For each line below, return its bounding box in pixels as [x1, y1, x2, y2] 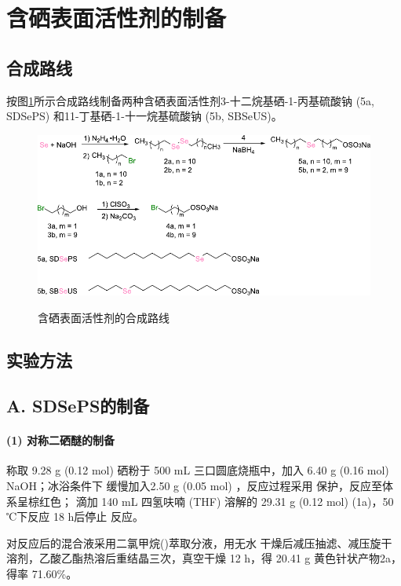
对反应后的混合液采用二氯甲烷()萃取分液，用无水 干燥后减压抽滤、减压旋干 [6, 534, 392, 551]
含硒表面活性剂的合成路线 [38, 309, 170, 325]
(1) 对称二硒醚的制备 [6, 432, 115, 449]
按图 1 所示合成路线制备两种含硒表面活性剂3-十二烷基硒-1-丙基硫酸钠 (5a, [6, 92, 374, 108]
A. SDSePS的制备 [6, 394, 150, 418]
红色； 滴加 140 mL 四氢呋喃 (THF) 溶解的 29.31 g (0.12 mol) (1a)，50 [38, 493, 394, 509]
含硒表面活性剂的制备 [6, 2, 227, 34]
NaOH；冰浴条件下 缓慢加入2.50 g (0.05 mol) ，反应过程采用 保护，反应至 [6, 478, 383, 494]
